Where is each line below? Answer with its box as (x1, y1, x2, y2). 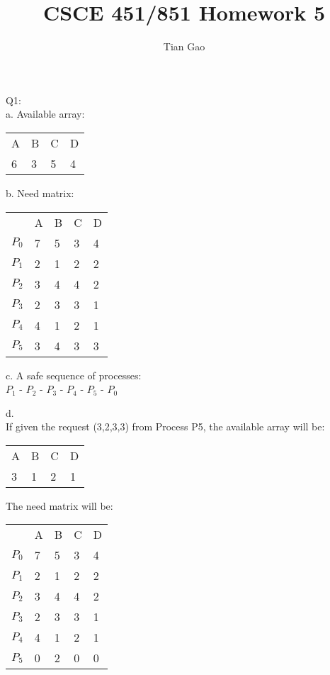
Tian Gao (163, 39, 205, 54)
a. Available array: (6, 106, 85, 121)
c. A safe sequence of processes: (6, 367, 142, 382)
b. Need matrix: (6, 185, 74, 200)
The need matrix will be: (6, 498, 113, 513)
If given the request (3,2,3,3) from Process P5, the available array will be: (6, 419, 325, 434)
